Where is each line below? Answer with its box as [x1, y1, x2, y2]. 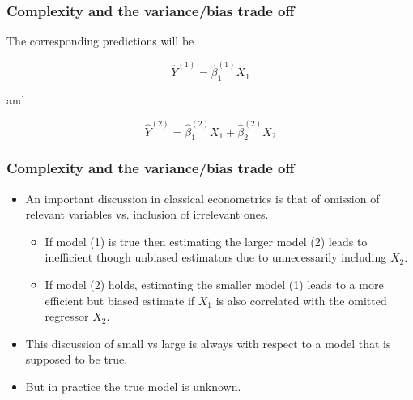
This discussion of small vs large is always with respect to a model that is [25, 334, 391, 351]
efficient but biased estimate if [45, 291, 195, 309]
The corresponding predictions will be [6, 32, 194, 49]
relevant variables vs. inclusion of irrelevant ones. [25, 206, 269, 223]
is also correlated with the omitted [215, 291, 387, 309]
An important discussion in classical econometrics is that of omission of [25, 189, 380, 206]
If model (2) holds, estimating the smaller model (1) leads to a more [45, 275, 384, 292]
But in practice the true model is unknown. [25, 377, 241, 394]
